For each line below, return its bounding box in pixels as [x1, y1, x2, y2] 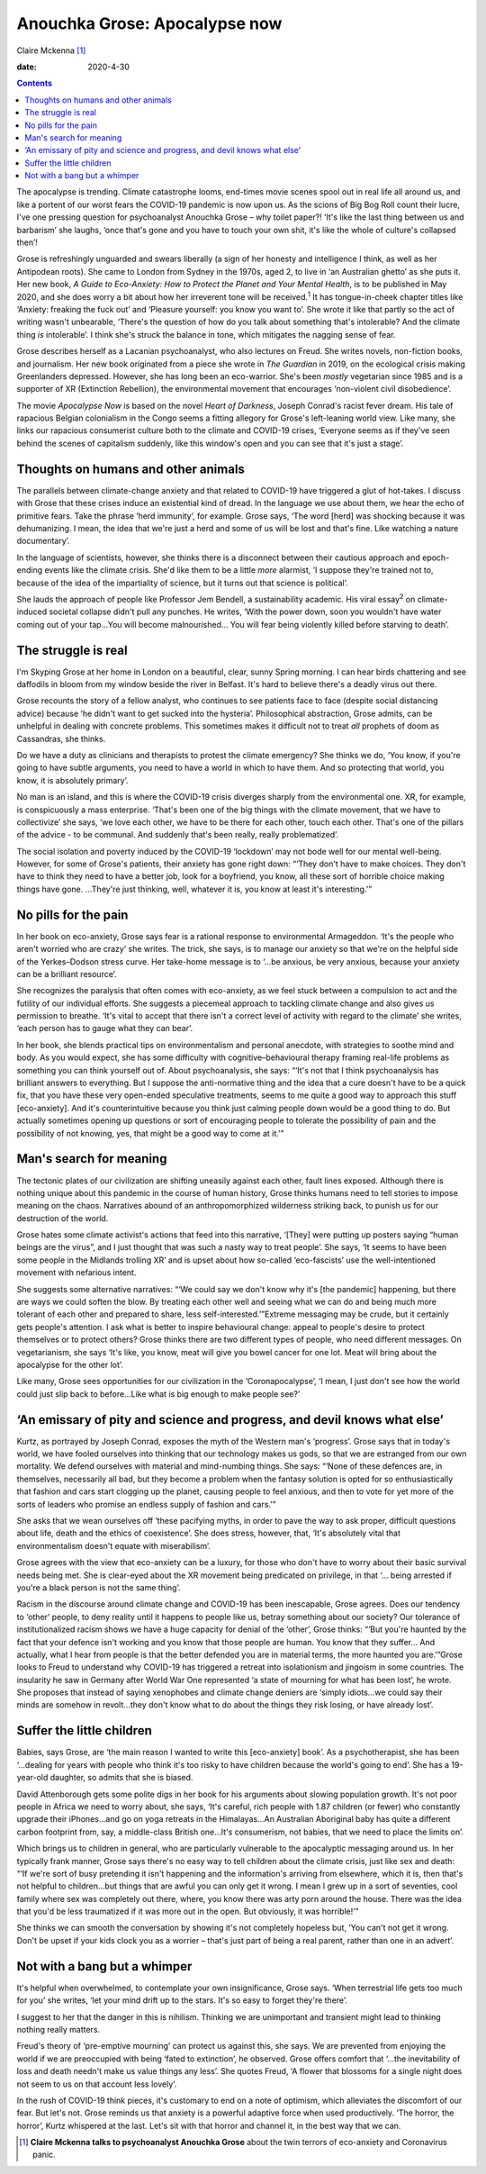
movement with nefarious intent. [16, 1267, 137, 1278]
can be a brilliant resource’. [16, 968, 117, 979]
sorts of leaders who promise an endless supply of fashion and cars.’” [16, 1499, 276, 1509]
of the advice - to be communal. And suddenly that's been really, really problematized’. [16, 829, 339, 840]
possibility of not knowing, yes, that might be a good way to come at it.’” [16, 1128, 284, 1138]
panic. [32, 2149, 56, 2160]
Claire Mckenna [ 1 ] [16, 45, 86, 56]
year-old [16, 1772, 49, 1783]
